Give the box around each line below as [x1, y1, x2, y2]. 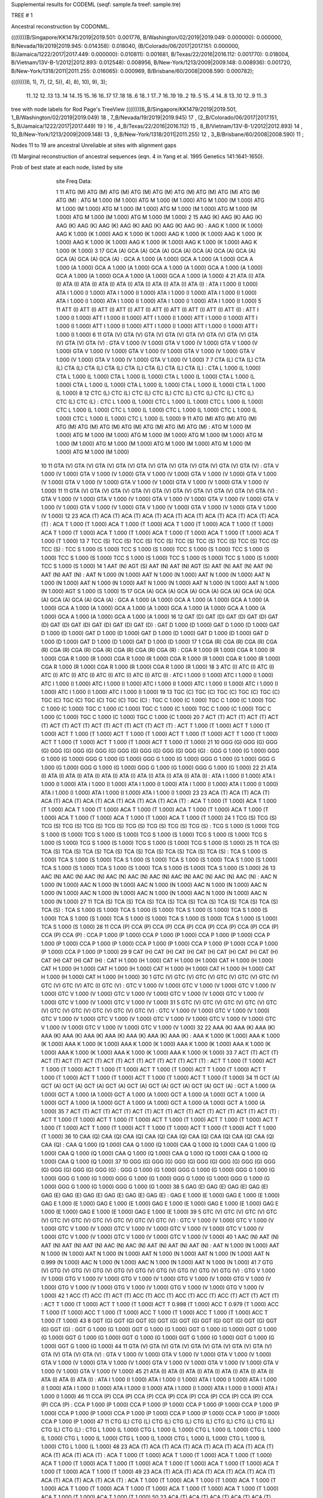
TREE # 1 [11, 12, 33, 19]
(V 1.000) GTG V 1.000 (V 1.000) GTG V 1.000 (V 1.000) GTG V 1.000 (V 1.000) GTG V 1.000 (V [41, 1275, 272, 1282]
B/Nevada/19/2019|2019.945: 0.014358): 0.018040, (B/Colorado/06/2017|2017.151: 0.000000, [11, 42, 240, 49]
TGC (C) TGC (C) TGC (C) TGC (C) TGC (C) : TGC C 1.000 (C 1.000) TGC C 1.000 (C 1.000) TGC [41, 697, 276, 704]
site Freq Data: [56, 177, 92, 185]
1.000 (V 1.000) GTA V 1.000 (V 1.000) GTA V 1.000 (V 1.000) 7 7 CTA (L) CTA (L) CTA [56, 356, 266, 363]
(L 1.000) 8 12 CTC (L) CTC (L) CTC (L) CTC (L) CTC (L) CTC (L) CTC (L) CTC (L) [56, 389, 254, 397]
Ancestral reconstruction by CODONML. [11, 23, 110, 30]
